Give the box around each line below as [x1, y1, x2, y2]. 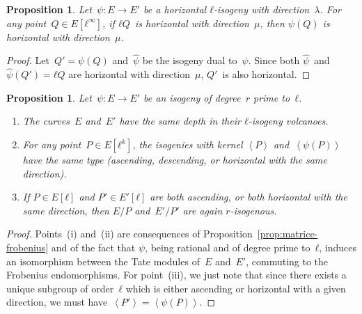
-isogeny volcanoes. [248, 113, 329, 128]
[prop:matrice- [257, 226, 318, 241]
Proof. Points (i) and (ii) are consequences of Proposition [6, 226, 253, 241]
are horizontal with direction [68, 67, 191, 81]
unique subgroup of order [6, 281, 114, 295]
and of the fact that [51, 240, 136, 254]
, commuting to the [246, 253, 329, 268]
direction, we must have [6, 295, 108, 309]
